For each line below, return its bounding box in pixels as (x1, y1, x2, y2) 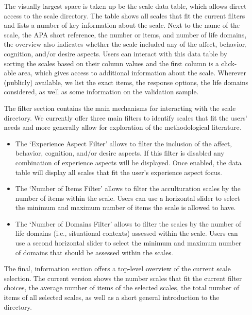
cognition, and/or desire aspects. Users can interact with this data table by (4, 48, 227, 58)
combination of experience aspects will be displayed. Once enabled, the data (15, 157, 242, 167)
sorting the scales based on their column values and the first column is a (4, 58, 219, 68)
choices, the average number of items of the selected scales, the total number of (4, 282, 239, 293)
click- (221, 58, 237, 68)
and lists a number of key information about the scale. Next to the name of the (4, 20, 240, 30)
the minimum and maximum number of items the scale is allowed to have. (15, 202, 236, 212)
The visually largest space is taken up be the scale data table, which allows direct (4, 1, 247, 11)
